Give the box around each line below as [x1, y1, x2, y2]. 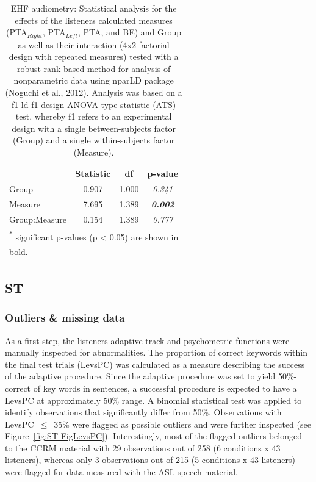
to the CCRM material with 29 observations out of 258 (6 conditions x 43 [5, 441, 281, 454]
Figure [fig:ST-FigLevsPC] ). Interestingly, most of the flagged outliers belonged [5, 430, 302, 442]
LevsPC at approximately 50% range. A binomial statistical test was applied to [5, 394, 302, 406]
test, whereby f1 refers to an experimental [15, 110, 172, 123]
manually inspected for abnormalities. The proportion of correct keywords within [5, 346, 307, 359]
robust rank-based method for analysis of [16, 62, 171, 74]
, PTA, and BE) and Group [77, 26, 182, 38]
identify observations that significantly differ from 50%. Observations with [5, 406, 282, 419]
